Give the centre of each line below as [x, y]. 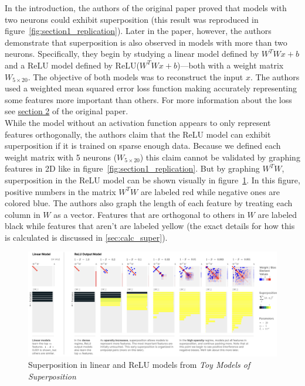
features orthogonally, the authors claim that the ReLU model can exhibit [138, 134]
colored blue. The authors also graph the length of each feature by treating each [149, 203]
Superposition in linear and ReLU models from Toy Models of [139, 365]
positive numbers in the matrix [60, 191]
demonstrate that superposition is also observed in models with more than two [146, 42]
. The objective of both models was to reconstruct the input [135, 76]
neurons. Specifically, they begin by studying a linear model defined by [132, 54]
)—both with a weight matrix [230, 65]
